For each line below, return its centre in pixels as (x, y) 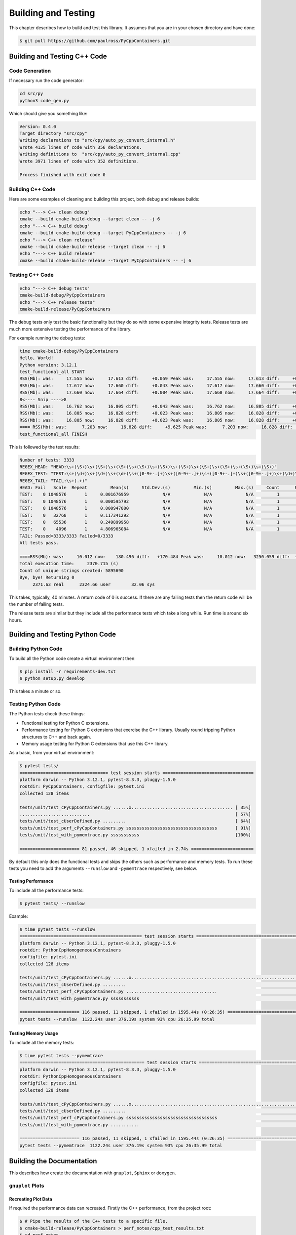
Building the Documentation (53, 1161)
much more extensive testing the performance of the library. (70, 329)
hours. (16, 620)
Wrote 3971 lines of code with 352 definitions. (79, 161)
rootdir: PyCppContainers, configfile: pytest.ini (82, 786)
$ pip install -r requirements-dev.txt (68, 671)
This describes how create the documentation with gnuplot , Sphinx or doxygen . (92, 1173)
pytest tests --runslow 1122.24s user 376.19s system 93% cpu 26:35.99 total (117, 1019)
